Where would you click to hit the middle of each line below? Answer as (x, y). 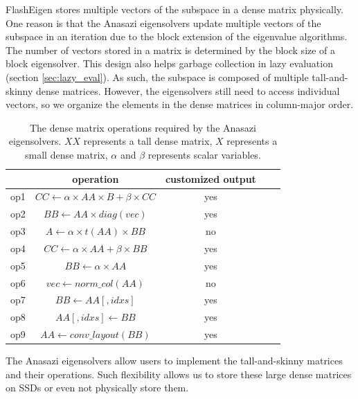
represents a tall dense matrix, (148, 141)
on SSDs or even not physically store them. (97, 388)
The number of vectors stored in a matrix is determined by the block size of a (171, 50)
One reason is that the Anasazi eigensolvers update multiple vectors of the (163, 23)
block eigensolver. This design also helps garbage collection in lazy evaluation (169, 63)
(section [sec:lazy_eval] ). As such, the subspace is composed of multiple (157, 77)
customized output (211, 178)
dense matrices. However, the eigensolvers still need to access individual (188, 90)
